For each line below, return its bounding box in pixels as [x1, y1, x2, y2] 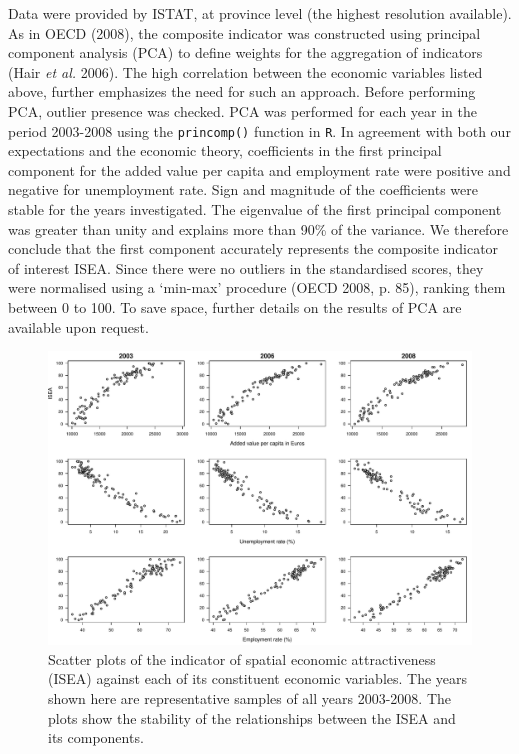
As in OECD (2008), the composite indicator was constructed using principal [8, 22, 481, 43]
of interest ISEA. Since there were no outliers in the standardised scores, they [8, 257, 484, 278]
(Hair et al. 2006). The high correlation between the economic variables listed [8, 61, 483, 82]
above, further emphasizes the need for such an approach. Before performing [8, 81, 476, 102]
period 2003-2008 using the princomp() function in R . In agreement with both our [8, 120, 511, 141]
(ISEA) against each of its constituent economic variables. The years [48, 668, 468, 689]
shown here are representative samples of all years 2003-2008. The [48, 687, 452, 708]
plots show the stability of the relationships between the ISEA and [48, 707, 456, 728]
